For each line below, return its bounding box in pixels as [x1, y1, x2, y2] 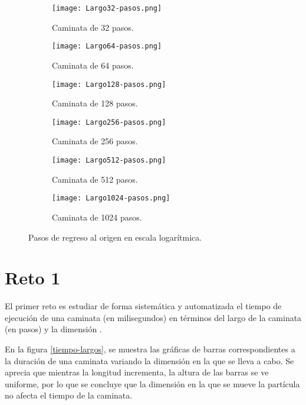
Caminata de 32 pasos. [52, 21, 134, 33]
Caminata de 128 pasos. [52, 97, 138, 109]
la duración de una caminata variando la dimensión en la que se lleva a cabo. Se [5, 354, 294, 367]
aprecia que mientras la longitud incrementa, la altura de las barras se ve [5, 366, 269, 378]
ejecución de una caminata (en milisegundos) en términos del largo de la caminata [5, 311, 302, 323]
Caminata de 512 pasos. [52, 173, 138, 185]
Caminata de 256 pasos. [52, 135, 138, 147]
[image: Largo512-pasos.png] [52, 156, 166, 164]
